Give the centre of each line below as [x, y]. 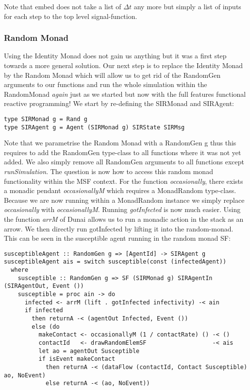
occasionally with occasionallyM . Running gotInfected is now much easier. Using [122, 209]
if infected [44, 310]
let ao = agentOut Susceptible [89, 351]
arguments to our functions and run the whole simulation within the [106, 84]
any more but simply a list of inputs [187, 6]
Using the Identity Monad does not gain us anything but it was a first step [115, 56]
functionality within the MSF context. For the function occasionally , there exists [124, 181]
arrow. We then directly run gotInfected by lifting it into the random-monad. [119, 228]
